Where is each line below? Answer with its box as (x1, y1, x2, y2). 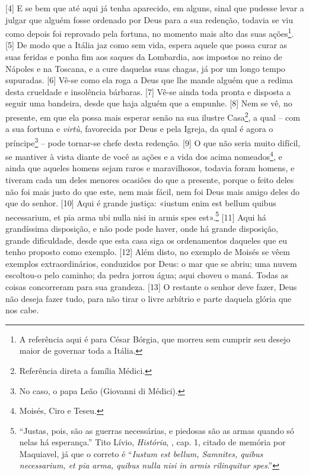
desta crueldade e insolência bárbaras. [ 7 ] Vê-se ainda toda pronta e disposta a (5, 85, 291, 97)
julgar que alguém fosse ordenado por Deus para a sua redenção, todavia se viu (5, 13, 293, 26)
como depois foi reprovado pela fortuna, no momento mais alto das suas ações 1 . (5, 26, 294, 39)
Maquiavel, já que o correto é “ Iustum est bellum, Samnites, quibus (19, 447, 263, 460)
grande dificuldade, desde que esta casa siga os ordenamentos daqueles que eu (5, 234, 288, 246)
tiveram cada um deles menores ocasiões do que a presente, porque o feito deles (5, 173, 294, 185)
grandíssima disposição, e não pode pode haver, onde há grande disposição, (5, 222, 278, 234)
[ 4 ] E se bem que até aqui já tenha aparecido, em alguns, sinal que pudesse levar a (5, 2, 304, 14)
